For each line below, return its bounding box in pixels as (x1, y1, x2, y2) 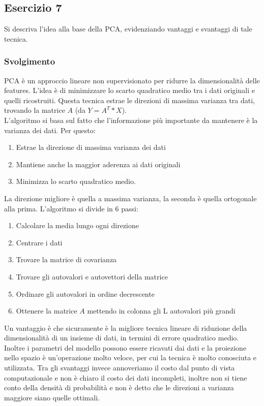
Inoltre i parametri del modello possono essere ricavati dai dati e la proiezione (4, 342, 247, 353)
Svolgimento (4, 55, 55, 68)
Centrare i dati (16, 237, 63, 247)
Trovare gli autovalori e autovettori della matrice (16, 271, 168, 282)
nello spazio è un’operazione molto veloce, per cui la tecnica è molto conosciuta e (4, 352, 257, 363)
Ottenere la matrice (16, 305, 77, 316)
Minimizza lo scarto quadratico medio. (16, 176, 136, 186)
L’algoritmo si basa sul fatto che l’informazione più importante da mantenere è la (4, 114, 258, 125)
